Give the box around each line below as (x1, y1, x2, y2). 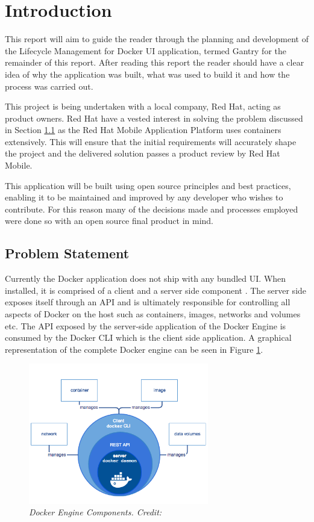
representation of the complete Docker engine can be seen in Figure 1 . (5, 343, 263, 355)
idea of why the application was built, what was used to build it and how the (5, 67, 290, 80)
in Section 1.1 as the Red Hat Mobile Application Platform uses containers (5, 123, 281, 136)
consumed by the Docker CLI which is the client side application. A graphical (5, 331, 292, 344)
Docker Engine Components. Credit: (29, 506, 162, 518)
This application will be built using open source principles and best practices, (5, 179, 291, 191)
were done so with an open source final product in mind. (5, 214, 214, 227)
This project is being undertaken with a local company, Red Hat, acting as (5, 100, 281, 113)
